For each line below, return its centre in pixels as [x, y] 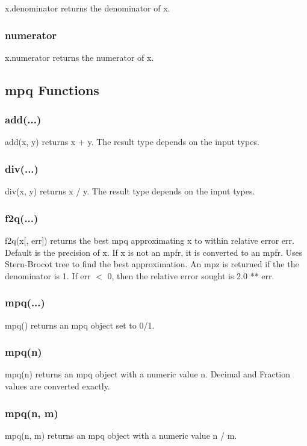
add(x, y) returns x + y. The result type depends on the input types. [132, 142]
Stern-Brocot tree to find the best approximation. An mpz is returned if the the [152, 264]
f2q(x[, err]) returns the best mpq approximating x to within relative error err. [150, 240]
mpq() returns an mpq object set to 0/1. [80, 325]
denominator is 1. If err [48, 275]
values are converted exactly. [57, 386]
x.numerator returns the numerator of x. [79, 57]
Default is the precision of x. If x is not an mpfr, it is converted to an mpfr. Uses [154, 252]
